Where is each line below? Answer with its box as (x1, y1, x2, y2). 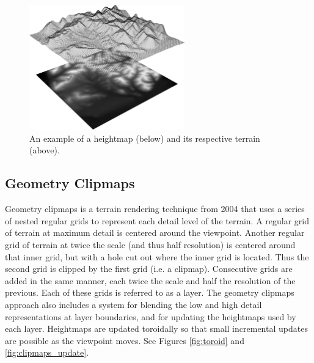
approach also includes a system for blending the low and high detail (5, 298, 262, 310)
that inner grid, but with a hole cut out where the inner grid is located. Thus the (5, 250, 309, 263)
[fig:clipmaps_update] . (5, 346, 89, 359)
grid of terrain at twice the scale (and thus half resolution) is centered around (5, 238, 296, 251)
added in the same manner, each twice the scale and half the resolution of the (5, 274, 296, 287)
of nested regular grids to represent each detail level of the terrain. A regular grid (5, 214, 310, 227)
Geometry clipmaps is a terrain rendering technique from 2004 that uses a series (5, 202, 305, 215)
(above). (29, 144, 60, 156)
